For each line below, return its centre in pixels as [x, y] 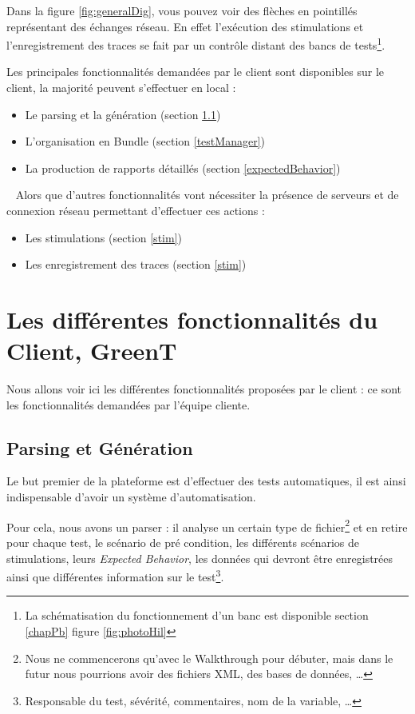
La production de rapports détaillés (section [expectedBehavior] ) [183, 168]
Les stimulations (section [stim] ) [103, 237]
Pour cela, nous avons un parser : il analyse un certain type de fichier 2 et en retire [207, 525]
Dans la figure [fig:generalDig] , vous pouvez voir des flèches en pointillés [182, 10]
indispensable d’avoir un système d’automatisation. [131, 497]
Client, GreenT [92, 351]
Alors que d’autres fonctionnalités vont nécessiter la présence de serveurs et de [207, 195]
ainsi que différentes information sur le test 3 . [115, 575]
